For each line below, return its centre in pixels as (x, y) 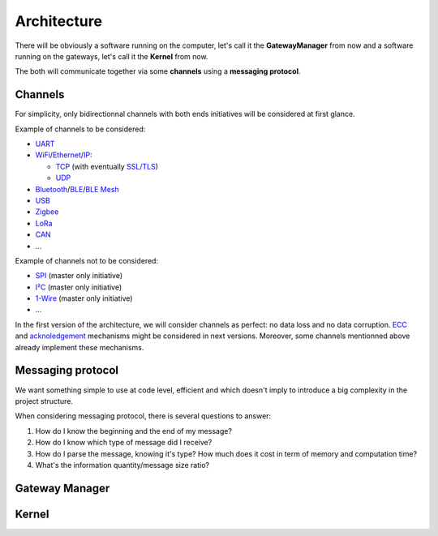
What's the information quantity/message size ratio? (122, 465)
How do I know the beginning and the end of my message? (134, 431)
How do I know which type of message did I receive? (124, 443)
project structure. (44, 401)
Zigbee (47, 212)
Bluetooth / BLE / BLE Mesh (77, 189)
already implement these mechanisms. (79, 347)
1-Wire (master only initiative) (84, 298)
